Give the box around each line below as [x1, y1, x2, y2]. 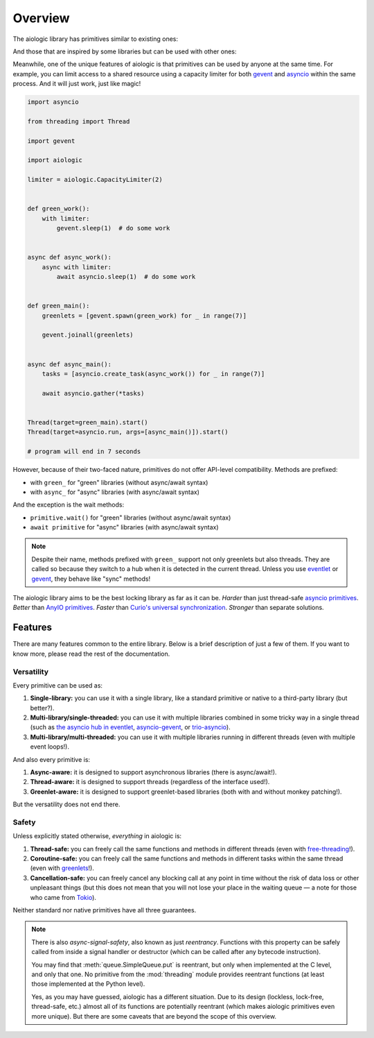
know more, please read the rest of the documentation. [12, 649, 170, 658]
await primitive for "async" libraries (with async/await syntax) [30, 523, 219, 531]
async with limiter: [42, 263, 112, 271]
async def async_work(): [27, 253, 112, 262]
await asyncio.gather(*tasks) [42, 389, 145, 397]
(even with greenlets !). [30, 864, 95, 872]
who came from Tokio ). [30, 893, 97, 901]
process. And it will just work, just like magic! [12, 80, 141, 88]
